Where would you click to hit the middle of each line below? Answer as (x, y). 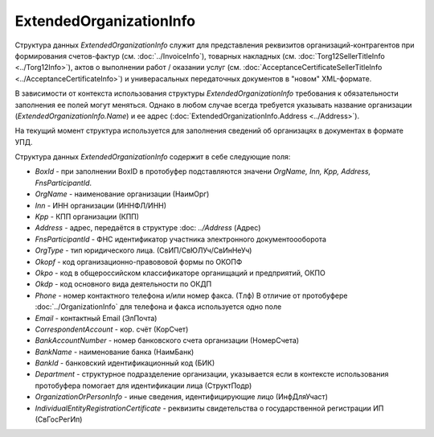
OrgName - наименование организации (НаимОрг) (122, 194)
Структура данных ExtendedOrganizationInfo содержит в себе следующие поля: (153, 157)
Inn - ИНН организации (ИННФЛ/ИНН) (101, 205)
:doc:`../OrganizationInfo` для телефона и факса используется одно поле (158, 307)
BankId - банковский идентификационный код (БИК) (125, 363)
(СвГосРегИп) (59, 419)
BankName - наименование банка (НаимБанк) (115, 352)
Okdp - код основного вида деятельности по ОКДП (123, 284)
